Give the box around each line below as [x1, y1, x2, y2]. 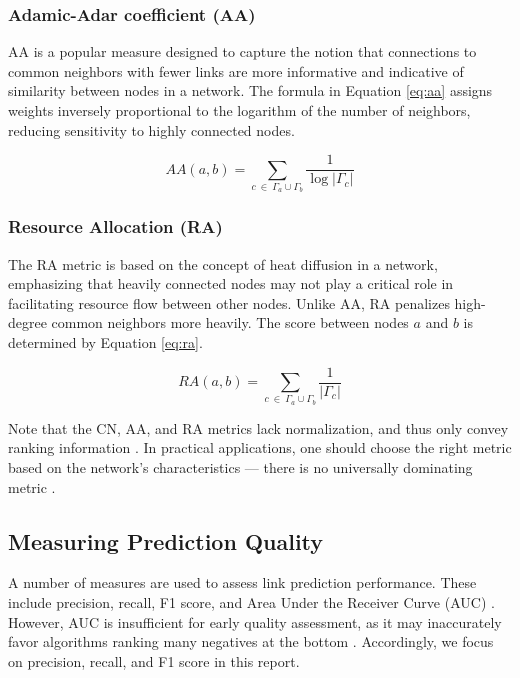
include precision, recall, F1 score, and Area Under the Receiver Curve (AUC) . [8, 591, 495, 612]
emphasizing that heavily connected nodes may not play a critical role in [8, 273, 454, 294]
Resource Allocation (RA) [8, 214, 223, 239]
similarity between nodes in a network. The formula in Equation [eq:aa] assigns [8, 80, 493, 101]
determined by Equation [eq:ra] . [8, 331, 203, 352]
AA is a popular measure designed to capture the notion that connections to [8, 41, 477, 62]
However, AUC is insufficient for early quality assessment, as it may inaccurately [8, 611, 502, 632]
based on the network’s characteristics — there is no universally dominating [8, 456, 473, 477]
